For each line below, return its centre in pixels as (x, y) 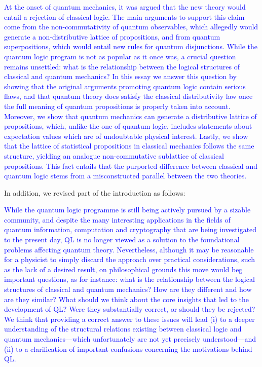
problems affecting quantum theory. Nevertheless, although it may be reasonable (129, 249)
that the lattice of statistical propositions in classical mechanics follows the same (129, 146)
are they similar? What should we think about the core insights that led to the (127, 299)
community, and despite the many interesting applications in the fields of (117, 219)
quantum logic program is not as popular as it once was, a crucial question (120, 56)
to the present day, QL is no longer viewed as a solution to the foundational (122, 240)
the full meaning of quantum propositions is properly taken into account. (117, 106)
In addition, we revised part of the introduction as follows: (95, 192)
